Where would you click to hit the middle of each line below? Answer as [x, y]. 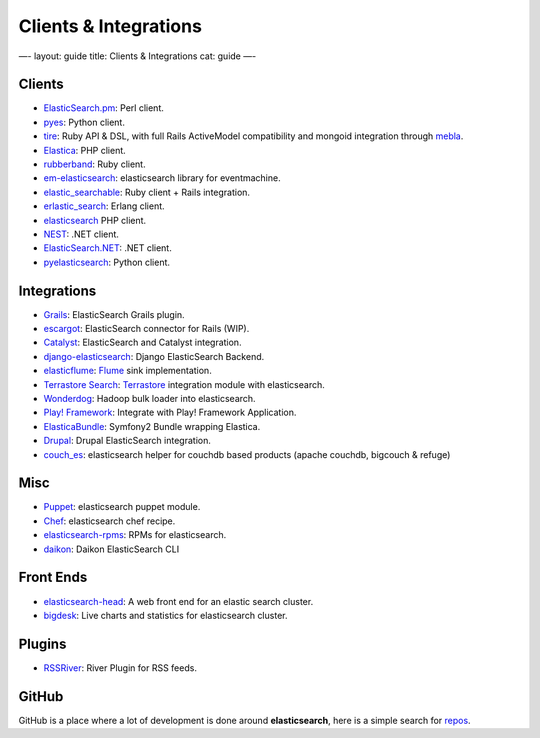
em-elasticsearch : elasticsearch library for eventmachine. [162, 178]
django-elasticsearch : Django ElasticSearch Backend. [154, 356]
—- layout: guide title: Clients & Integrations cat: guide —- [137, 56]
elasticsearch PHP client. [95, 220]
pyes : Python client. [84, 122]
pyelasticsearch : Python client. [106, 262]
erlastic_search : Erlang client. [104, 206]
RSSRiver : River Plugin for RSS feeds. [120, 667]
